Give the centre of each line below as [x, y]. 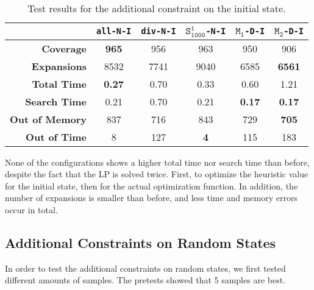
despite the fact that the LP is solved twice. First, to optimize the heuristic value [157, 174]
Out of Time [56, 136]
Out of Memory [48, 119]
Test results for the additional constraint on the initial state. [157, 8]
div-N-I [159, 31]
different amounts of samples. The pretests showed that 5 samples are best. [145, 280]
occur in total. [31, 209]
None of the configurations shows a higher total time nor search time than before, [157, 162]
